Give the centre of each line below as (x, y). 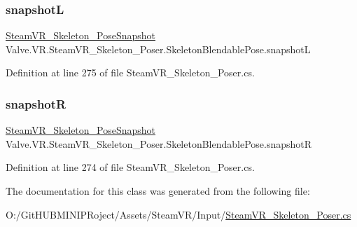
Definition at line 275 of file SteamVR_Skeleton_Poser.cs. (130, 73)
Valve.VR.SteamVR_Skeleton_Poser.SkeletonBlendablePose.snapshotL (158, 49)
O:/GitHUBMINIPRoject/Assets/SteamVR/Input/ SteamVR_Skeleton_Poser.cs (178, 214)
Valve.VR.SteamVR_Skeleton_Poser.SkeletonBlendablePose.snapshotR (159, 143)
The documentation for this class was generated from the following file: (158, 191)
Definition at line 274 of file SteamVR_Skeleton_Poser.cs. (130, 167)
